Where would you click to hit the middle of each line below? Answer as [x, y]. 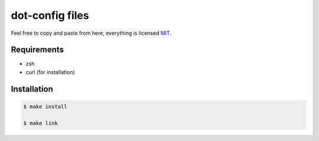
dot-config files [50, 15]
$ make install [45, 106]
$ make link [41, 123]
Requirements [38, 50]
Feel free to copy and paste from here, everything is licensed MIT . [91, 33]
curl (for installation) [50, 72]
